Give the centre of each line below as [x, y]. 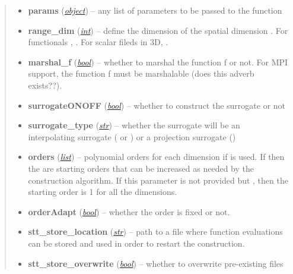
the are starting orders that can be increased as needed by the [141, 168]
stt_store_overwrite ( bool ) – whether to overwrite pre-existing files [156, 263]
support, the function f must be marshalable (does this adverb [141, 73]
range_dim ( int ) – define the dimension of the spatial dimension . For [158, 30]
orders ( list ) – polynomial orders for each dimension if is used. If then [156, 157]
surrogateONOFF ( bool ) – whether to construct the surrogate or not [157, 105]
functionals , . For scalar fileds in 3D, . [98, 42]
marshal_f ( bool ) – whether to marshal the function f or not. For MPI [158, 62]
